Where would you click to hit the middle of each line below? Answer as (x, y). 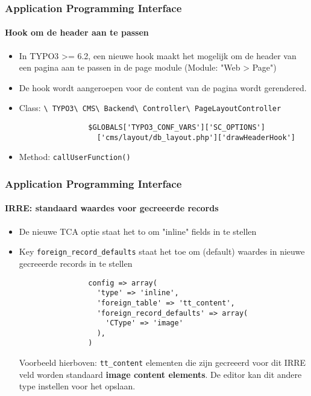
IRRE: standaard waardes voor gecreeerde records (112, 208)
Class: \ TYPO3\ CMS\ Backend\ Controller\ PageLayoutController (150, 108)
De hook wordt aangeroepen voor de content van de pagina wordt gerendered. (163, 87)
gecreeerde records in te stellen (76, 263)
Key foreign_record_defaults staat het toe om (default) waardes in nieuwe (162, 251)
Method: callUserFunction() (75, 157)
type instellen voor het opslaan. (77, 386)
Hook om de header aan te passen (77, 32)
